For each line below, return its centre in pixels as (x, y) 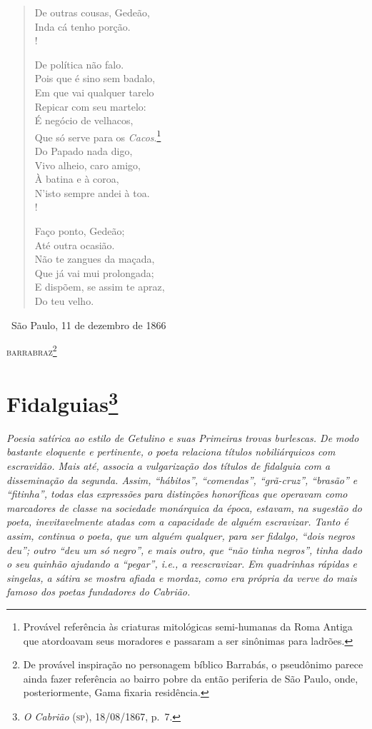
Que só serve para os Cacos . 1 (98, 136)
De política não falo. (79, 64)
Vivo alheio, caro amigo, (88, 165)
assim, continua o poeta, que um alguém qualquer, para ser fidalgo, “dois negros (181, 535)
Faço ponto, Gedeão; (80, 230)
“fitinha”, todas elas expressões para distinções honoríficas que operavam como (177, 494)
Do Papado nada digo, (84, 151)
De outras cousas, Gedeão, (92, 12)
